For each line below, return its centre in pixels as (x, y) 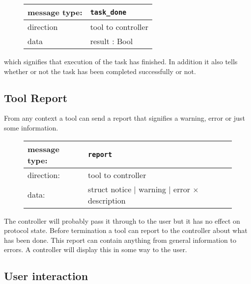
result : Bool (112, 41)
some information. (31, 127)
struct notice (110, 189)
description (107, 200)
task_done (108, 12)
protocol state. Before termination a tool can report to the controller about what (126, 230)
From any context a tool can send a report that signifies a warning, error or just (125, 118)
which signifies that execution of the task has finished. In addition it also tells (121, 61)
